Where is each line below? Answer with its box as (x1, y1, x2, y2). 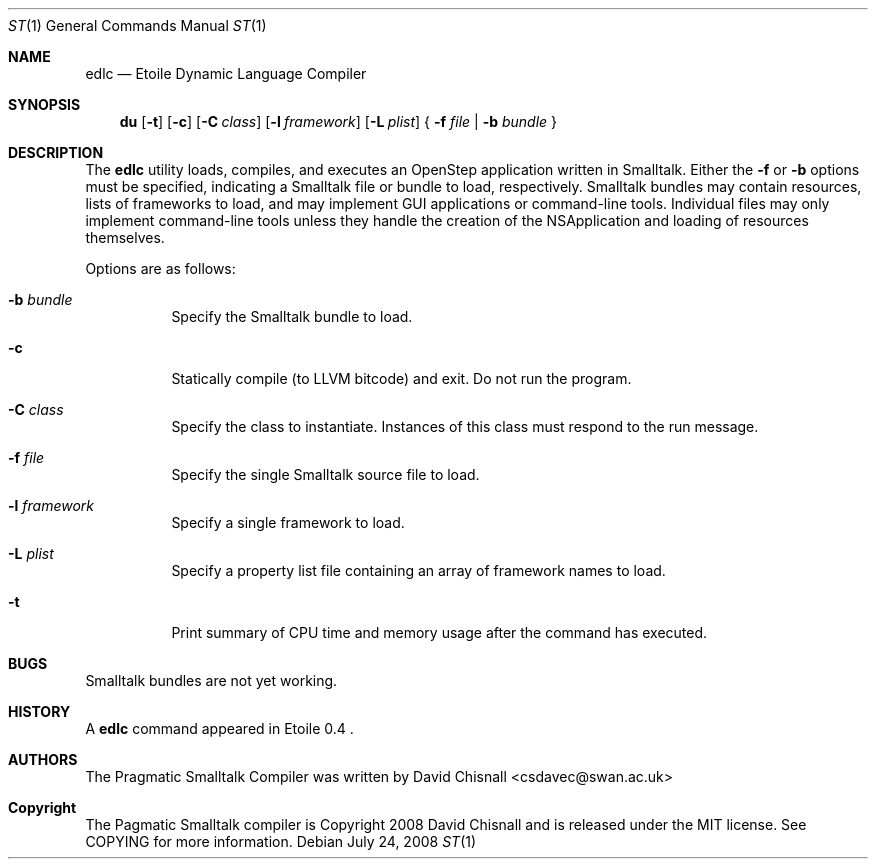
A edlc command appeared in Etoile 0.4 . (85, 720, 354, 737)
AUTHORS (8, 751, 78, 768)
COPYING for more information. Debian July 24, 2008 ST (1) (85, 833, 477, 850)
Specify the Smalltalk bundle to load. (171, 308, 413, 325)
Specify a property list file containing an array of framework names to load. (171, 562, 666, 579)
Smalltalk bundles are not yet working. (85, 672, 338, 689)
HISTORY (8, 703, 71, 720)
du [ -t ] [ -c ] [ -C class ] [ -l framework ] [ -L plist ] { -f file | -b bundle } (119, 113, 558, 130)
